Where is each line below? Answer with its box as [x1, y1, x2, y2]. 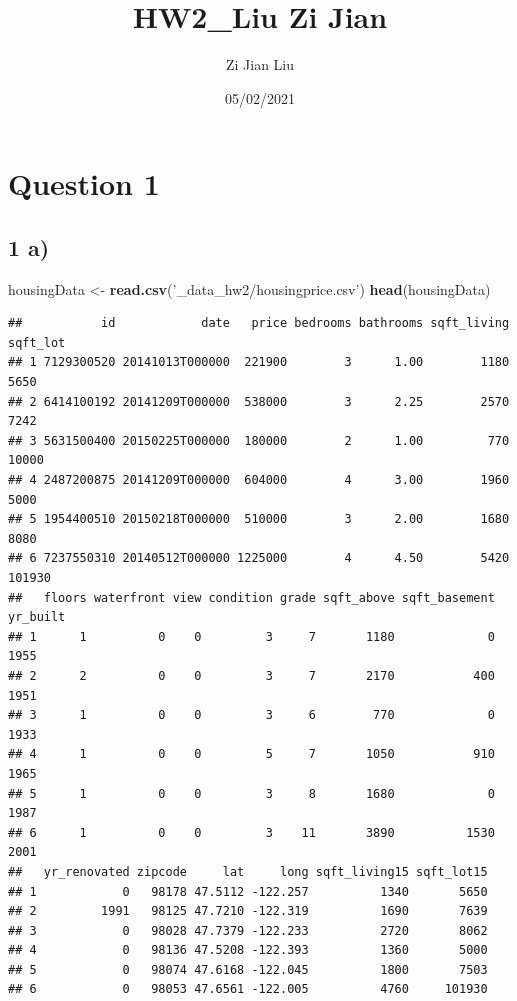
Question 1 [8, 163, 160, 204]
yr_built [8, 610, 66, 625]
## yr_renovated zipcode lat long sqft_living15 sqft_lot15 [8, 864, 488, 879]
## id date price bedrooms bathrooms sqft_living [8, 316, 510, 331]
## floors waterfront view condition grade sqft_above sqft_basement [8, 590, 495, 605]
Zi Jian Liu [225, 54, 295, 75]
